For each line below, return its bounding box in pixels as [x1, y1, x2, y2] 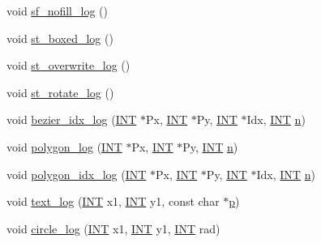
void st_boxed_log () [6, 29, 113, 46]
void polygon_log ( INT [6, 138, 122, 155]
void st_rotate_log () [6, 83, 114, 100]
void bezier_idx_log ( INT [6, 111, 137, 128]
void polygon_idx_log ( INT [6, 165, 147, 182]
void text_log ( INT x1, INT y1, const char [6, 193, 220, 210]
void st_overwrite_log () [6, 57, 131, 74]
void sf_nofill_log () [6, 2, 108, 19]
